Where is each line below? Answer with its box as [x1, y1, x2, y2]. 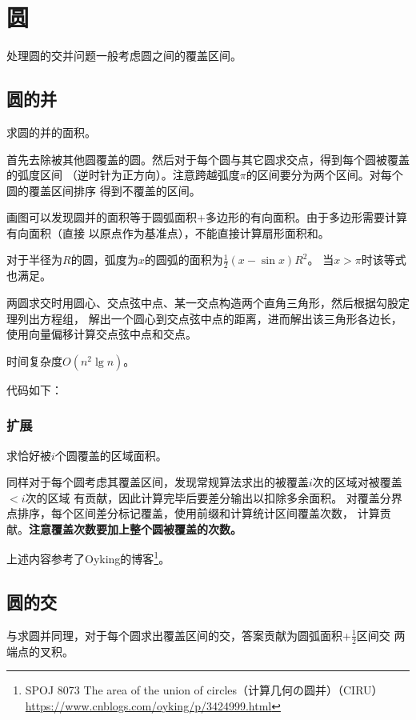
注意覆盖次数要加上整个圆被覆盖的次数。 [29, 520, 242, 537]
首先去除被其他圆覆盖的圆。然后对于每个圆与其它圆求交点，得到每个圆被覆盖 [6, 150, 410, 167]
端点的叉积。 [6, 642, 74, 659]
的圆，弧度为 [70, 251, 138, 268]
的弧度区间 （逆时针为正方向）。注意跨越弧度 [6, 166, 240, 183]
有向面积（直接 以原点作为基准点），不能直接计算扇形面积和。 [6, 224, 330, 241]
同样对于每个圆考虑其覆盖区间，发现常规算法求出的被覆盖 [6, 474, 309, 490]
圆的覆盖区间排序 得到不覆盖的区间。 [6, 182, 201, 198]
